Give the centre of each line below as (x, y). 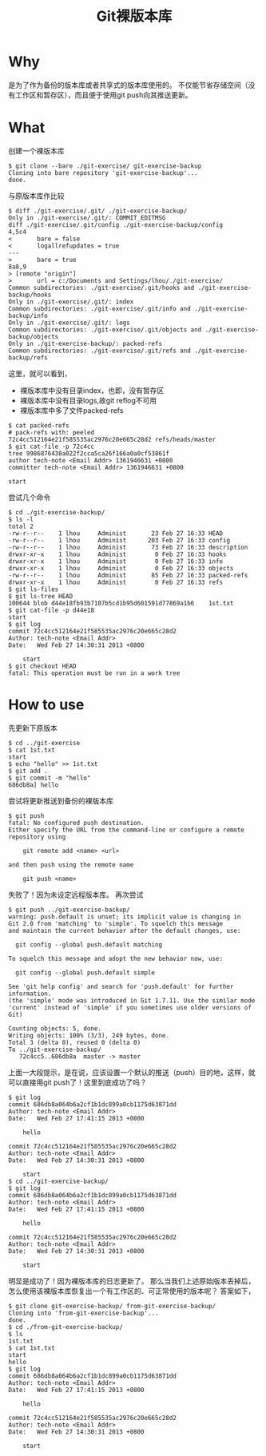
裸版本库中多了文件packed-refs (71, 410)
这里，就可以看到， (40, 373)
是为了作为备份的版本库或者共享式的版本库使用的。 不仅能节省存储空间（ (128, 85)
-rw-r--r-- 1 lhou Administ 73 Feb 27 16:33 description (128, 547)
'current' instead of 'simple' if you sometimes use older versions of (130, 1007)
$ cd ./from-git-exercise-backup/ (66, 1327)
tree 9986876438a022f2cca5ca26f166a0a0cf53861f (89, 453)
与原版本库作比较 (36, 196)
